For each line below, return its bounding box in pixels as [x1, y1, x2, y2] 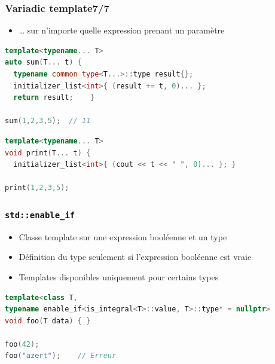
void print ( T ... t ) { [5, 148, 91, 157]
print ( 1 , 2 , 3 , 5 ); [5, 183, 69, 192]
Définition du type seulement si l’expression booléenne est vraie [19, 250, 252, 263]
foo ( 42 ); [5, 339, 39, 348]
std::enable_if [5, 210, 75, 220]
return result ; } [13, 93, 95, 102]
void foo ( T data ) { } [5, 316, 91, 325]
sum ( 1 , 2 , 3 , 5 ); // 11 [5, 117, 91, 126]
